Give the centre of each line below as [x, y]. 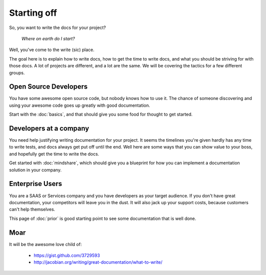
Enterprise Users [36, 184]
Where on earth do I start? [48, 38]
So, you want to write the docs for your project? [57, 28]
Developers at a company [49, 128]
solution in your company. [35, 170]
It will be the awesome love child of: [46, 244]
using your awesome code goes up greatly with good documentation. [80, 105]
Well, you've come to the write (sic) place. [52, 50]
